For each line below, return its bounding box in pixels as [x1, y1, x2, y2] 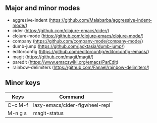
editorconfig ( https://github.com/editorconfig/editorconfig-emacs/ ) [12, 48, 150, 54]
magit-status [33, 110, 64, 117]
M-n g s [7, 110, 27, 117]
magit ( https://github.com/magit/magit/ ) [12, 54, 94, 60]
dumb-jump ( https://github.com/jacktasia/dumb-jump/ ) [12, 43, 125, 49]
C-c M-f [7, 101, 29, 108]
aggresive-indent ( [12, 17, 51, 23]
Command [59, 93, 84, 100]
